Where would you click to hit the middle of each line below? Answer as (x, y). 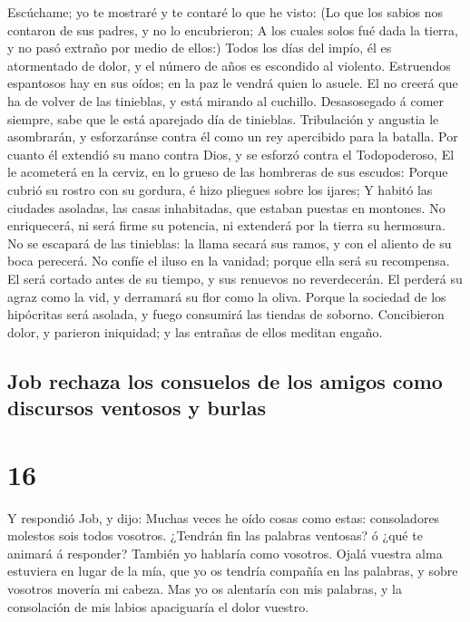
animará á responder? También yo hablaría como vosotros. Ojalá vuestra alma (225, 553)
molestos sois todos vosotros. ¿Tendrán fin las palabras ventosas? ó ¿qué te (215, 535)
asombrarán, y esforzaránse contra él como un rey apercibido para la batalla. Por (233, 136)
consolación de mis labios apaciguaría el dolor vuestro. (158, 606)
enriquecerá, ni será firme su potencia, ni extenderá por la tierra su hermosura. (226, 225)
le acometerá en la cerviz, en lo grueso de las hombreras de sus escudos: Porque (228, 172)
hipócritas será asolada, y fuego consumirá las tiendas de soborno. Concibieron (226, 314)
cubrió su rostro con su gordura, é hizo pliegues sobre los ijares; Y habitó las (220, 189)
